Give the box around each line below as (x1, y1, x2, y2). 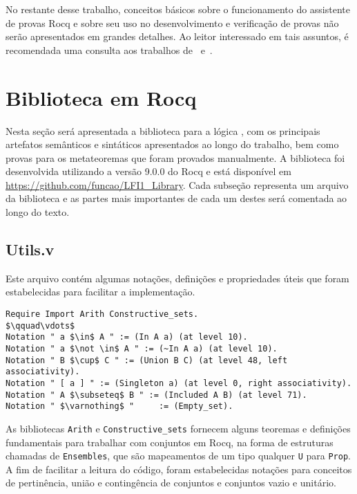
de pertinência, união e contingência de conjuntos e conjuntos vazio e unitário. (6, 475, 336, 490)
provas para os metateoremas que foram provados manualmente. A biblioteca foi (6, 150, 345, 165)
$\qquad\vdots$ (6, 320, 75, 331)
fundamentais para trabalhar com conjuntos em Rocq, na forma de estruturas (6, 434, 334, 449)
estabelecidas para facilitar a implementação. (6, 284, 195, 299)
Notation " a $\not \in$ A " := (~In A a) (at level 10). (6, 344, 278, 354)
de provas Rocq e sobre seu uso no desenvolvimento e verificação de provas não (6, 15, 339, 30)
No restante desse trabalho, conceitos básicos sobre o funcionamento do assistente (6, 2, 350, 16)
